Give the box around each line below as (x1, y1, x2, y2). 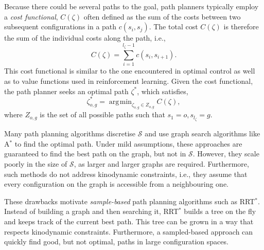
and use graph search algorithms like (145, 128, 260, 139)
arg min (109, 98, 132, 105)
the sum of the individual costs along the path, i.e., (4, 32, 166, 43)
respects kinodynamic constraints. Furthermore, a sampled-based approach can (4, 226, 253, 237)
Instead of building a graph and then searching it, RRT (4, 206, 179, 217)
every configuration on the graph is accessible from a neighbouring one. (4, 178, 229, 189)
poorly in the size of (4, 158, 67, 169)
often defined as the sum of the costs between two (83, 11, 241, 22)
